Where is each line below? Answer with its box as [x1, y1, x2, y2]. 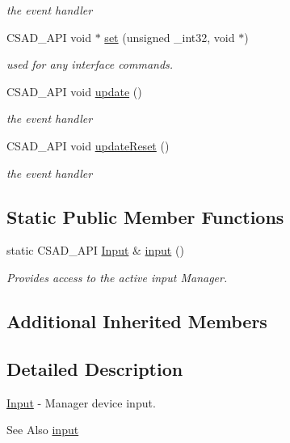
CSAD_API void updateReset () [6, 137, 170, 154]
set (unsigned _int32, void [104, 28, 235, 45]
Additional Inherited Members [6, 308, 267, 333]
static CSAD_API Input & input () [6, 242, 184, 259]
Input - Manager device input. [6, 394, 156, 411]
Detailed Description [6, 356, 183, 381]
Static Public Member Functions [6, 204, 284, 229]
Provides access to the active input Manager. [6, 268, 228, 285]
